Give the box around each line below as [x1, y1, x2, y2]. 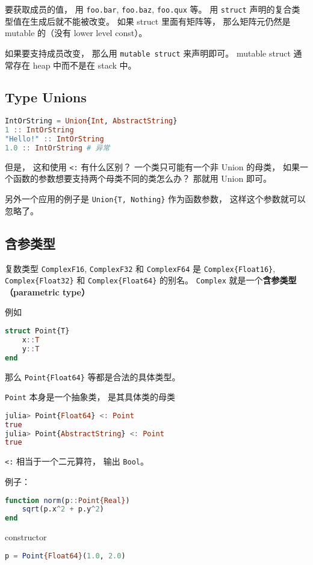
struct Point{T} [5, 327, 70, 335]
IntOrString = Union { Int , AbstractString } [5, 117, 178, 126]
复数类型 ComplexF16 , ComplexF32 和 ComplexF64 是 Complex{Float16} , [5, 262, 276, 274]
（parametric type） [5, 285, 90, 298]
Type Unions [5, 88, 87, 107]
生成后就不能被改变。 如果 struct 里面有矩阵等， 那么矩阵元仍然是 [29, 14, 291, 27]
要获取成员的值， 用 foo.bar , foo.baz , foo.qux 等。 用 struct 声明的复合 [5, 3, 292, 15]
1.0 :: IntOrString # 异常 [5, 143, 110, 152]
